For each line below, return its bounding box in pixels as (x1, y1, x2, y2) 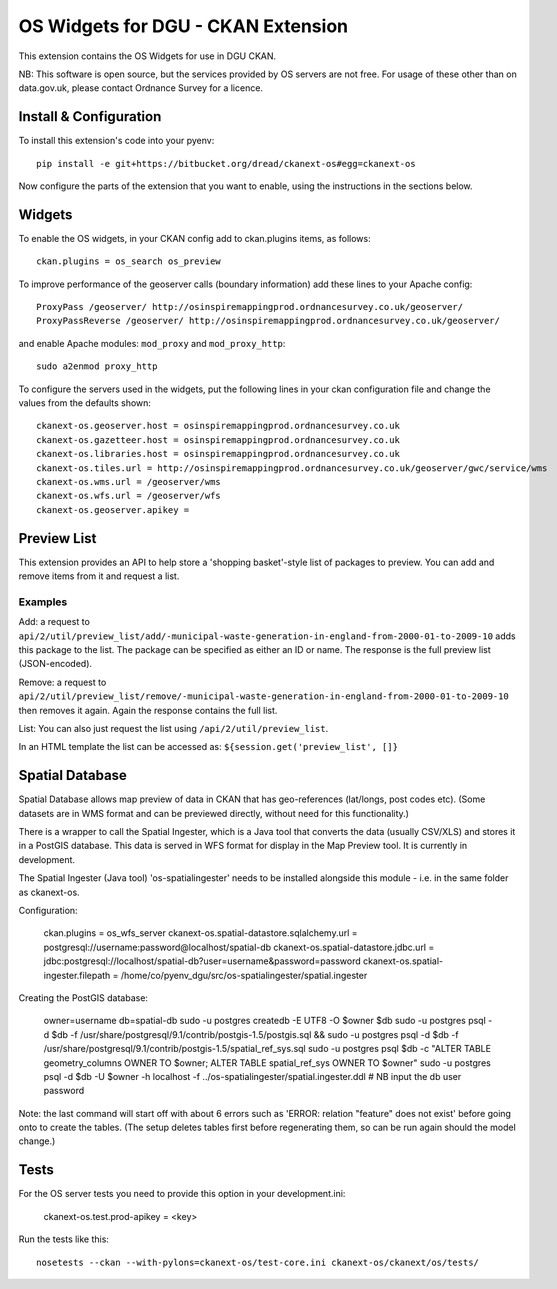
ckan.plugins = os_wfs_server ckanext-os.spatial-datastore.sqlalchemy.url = (43, 927, 359, 939)
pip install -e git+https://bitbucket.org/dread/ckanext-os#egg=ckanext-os (36, 158, 416, 169)
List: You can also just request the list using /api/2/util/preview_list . (18, 722, 329, 734)
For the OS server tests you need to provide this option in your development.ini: (18, 1188, 346, 1200)
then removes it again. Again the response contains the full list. (18, 704, 278, 716)
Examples (18, 595, 68, 609)
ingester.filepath (43, 969, 111, 981)
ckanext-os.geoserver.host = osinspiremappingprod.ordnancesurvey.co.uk (36, 420, 400, 432)
